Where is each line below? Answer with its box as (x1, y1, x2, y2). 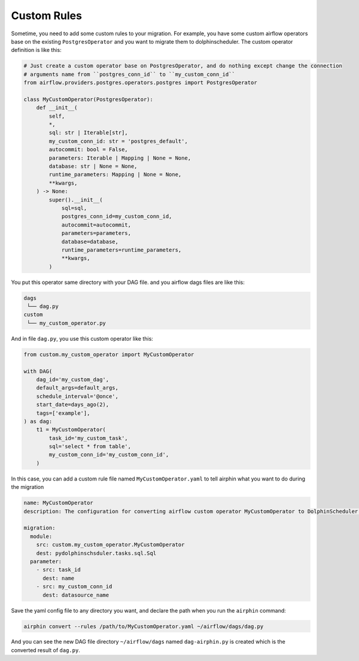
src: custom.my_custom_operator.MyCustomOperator (36, 541, 185, 548)
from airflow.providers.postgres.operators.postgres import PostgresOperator (23, 79, 257, 86)
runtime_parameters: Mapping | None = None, (48, 171, 182, 178)
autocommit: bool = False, (48, 146, 128, 153)
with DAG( (23, 368, 53, 375)
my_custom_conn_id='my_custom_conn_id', (48, 451, 169, 458)
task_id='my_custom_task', (48, 434, 128, 442)
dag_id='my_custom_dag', (36, 376, 109, 382)
